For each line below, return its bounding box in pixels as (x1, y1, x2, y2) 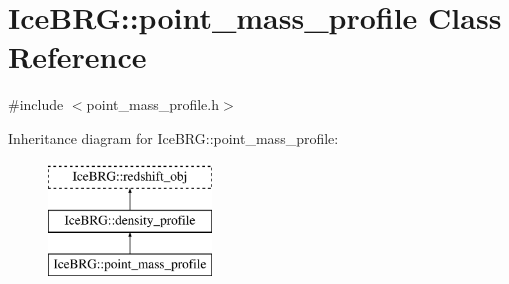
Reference (8, 36, 147, 77)
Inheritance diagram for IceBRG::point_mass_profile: (8, 127, 339, 148)
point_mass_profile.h (86, 94, 220, 115)
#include (8, 94, 64, 115)
